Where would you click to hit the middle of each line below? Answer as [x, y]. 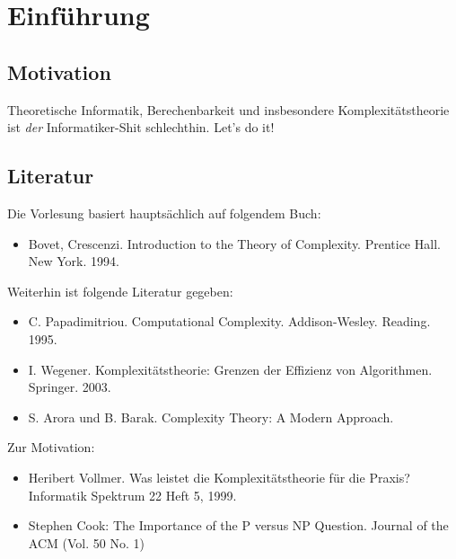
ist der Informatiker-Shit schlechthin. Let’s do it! [141, 127]
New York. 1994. [74, 261]
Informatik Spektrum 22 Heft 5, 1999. [132, 495]
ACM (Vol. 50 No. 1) [86, 542]
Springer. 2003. [70, 387]
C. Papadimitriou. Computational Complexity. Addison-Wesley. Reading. [229, 321]
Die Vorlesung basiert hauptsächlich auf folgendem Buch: [164, 213]
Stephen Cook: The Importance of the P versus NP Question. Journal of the [238, 525]
